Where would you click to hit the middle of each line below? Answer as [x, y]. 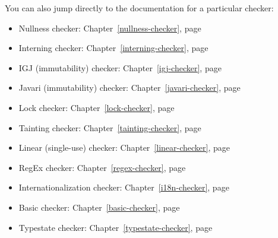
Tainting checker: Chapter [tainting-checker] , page [110, 127]
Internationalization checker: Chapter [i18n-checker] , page [124, 187]
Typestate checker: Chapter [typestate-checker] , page [116, 227]
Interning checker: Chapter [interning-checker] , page [113, 48]
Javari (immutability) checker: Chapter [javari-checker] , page [129, 88]
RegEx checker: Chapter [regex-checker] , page [102, 167]
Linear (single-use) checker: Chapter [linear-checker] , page [124, 147]
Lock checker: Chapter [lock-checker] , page [97, 107]
